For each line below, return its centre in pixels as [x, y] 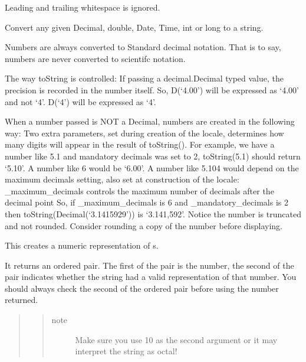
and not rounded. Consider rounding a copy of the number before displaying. [144, 225]
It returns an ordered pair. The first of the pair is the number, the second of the [149, 265]
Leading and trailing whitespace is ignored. [83, 7]
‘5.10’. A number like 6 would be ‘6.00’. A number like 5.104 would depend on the [152, 167]
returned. [22, 300]
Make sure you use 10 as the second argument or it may [176, 339]
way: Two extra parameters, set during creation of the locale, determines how [144, 133]
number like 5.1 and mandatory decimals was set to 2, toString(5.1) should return [153, 156]
